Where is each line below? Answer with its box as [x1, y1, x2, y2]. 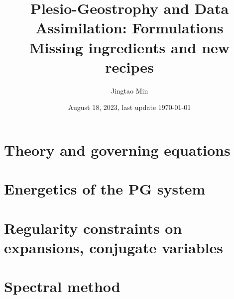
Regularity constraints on [4, 217, 182, 238]
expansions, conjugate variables [4, 237, 223, 257]
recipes [105, 56, 154, 77]
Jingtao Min [111, 85, 148, 96]
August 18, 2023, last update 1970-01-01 [68, 102, 191, 112]
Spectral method [4, 276, 120, 297]
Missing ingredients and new [29, 37, 230, 57]
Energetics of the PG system [4, 179, 206, 199]
